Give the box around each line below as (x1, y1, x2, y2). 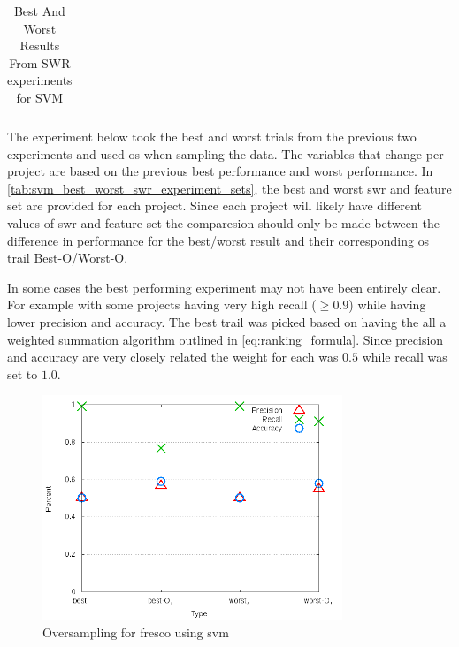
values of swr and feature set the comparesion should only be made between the (7, 214, 440, 232)
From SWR (9, 53, 71, 72)
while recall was (362, 347, 448, 366)
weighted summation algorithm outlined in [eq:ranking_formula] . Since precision (7, 330, 444, 348)
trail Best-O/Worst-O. (7, 248, 128, 267)
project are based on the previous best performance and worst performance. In (7, 162, 433, 180)
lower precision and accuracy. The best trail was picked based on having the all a (7, 313, 447, 331)
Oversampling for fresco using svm (42, 623, 229, 642)
